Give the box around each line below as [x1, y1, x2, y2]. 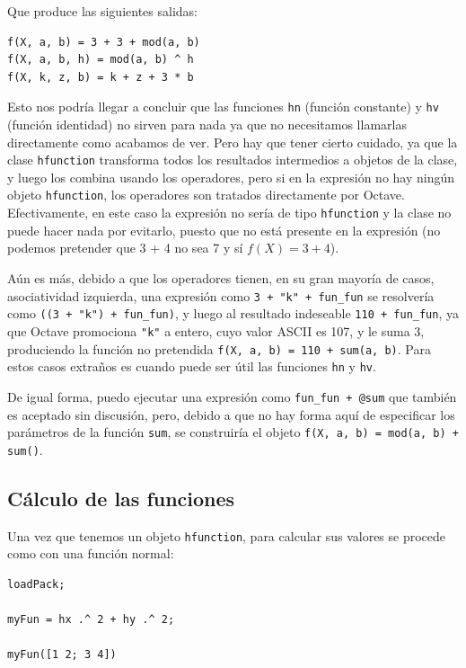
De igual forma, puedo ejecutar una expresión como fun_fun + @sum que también [7, 387, 457, 405]
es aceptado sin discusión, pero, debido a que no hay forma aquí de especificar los [7, 405, 455, 423]
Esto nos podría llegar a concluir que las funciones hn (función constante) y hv [7, 97, 439, 116]
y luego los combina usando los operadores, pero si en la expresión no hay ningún [7, 167, 455, 186]
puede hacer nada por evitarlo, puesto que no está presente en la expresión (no [7, 220, 441, 239]
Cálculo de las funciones [7, 484, 235, 512]
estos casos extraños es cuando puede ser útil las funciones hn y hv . [7, 357, 376, 376]
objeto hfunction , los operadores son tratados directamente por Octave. [7, 185, 405, 204]
